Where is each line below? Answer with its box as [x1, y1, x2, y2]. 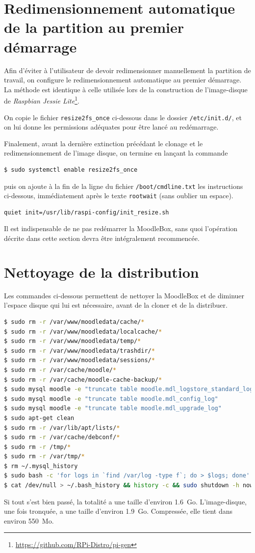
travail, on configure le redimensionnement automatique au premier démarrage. [4, 75, 242, 85]
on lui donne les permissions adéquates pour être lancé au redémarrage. [4, 122, 219, 132]
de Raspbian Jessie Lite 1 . [4, 94, 79, 105]
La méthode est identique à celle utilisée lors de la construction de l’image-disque [4, 84, 248, 94]
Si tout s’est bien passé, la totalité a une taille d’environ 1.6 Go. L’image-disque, [4, 496, 247, 506]
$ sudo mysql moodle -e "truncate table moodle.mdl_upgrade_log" [4, 405, 222, 412]
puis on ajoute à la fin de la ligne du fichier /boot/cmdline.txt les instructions [4, 181, 243, 191]
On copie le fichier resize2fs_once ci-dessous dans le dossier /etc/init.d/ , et [4, 112, 242, 122]
